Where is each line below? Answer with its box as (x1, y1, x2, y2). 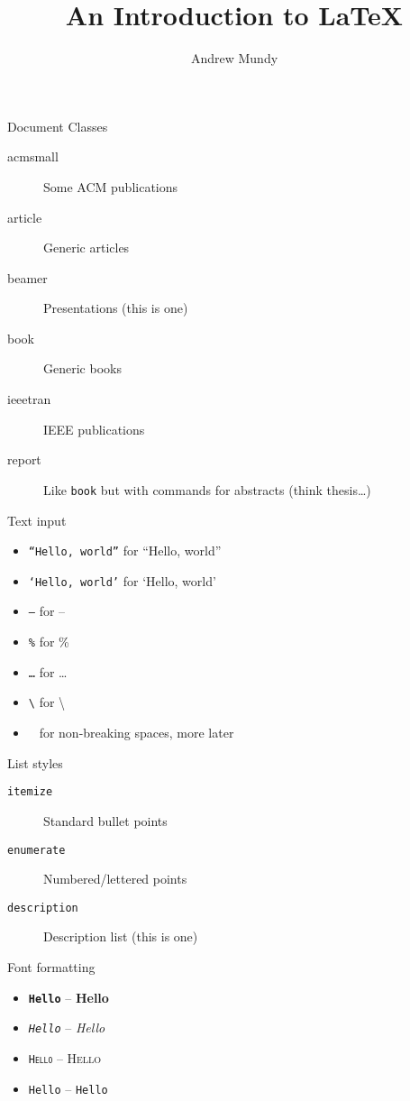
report (7, 450, 41, 469)
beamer (7, 268, 48, 287)
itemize (7, 785, 53, 799)
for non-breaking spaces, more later (39, 723, 234, 742)
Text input (7, 510, 67, 529)
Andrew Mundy (190, 49, 278, 68)
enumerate (7, 843, 66, 857)
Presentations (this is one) (43, 298, 188, 317)
